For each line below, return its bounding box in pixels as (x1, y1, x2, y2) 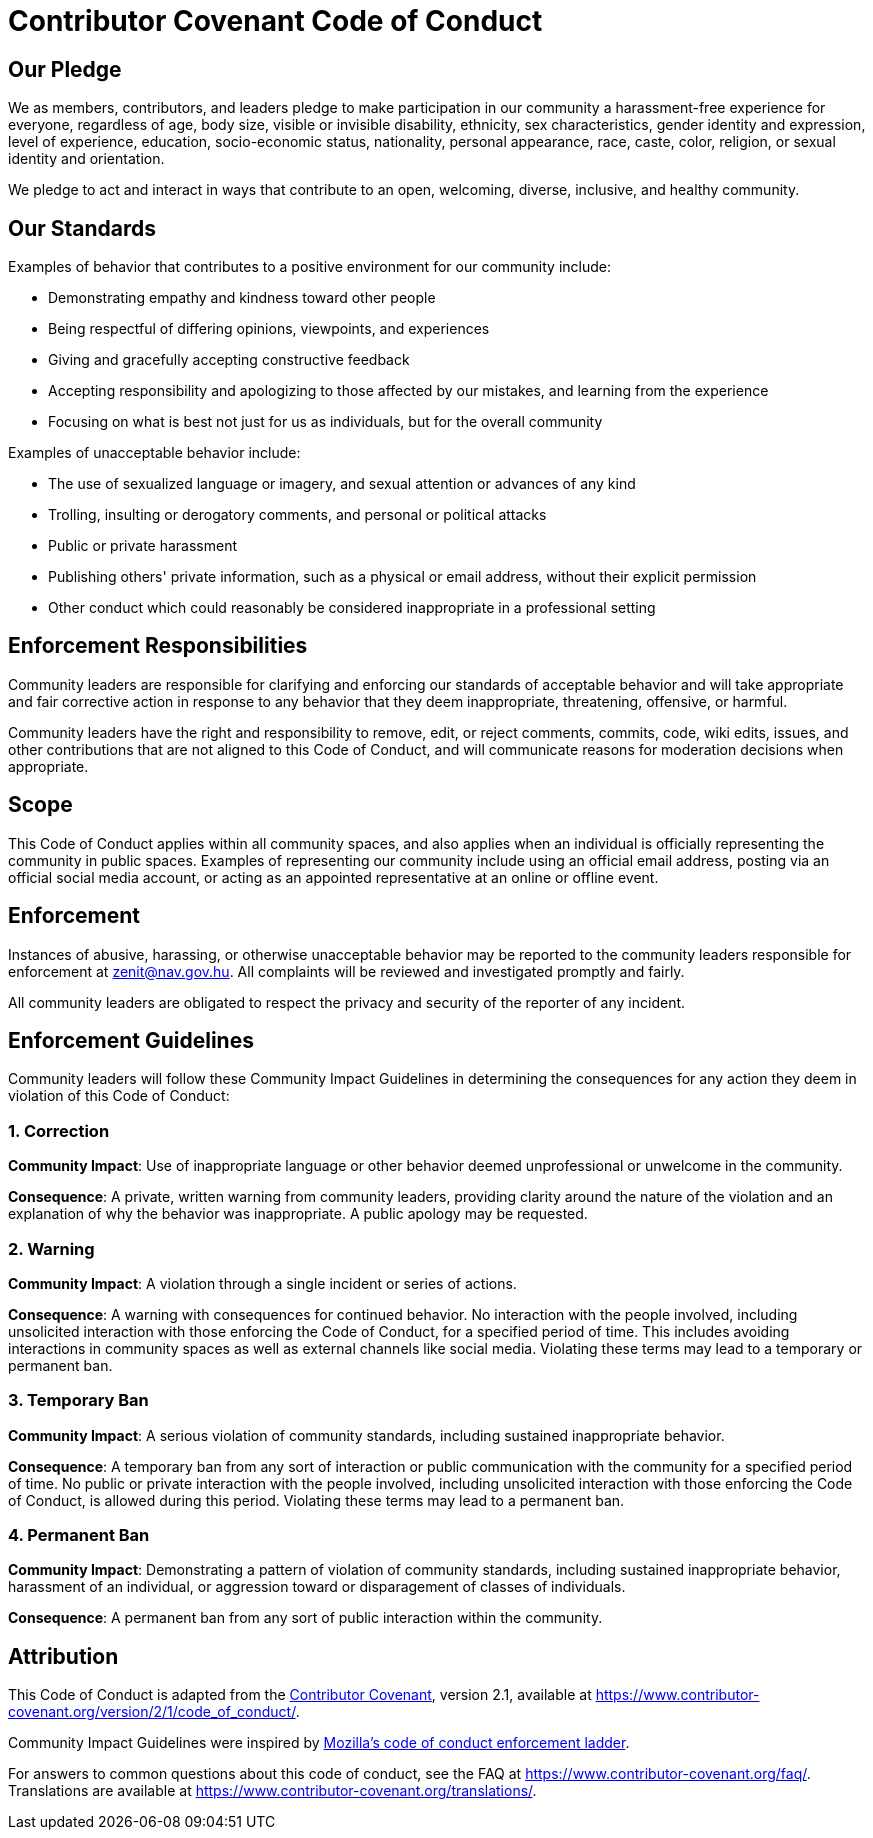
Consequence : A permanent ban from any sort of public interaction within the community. (8, 1609, 603, 1627)
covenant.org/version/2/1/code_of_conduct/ (8, 1703, 296, 1721)
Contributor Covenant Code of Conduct (8, 4, 543, 38)
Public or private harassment (48, 537, 238, 555)
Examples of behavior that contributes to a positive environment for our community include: (8, 258, 612, 276)
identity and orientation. (8, 150, 165, 168)
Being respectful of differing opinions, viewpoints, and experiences (48, 320, 490, 338)
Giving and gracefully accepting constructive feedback (48, 351, 410, 369)
